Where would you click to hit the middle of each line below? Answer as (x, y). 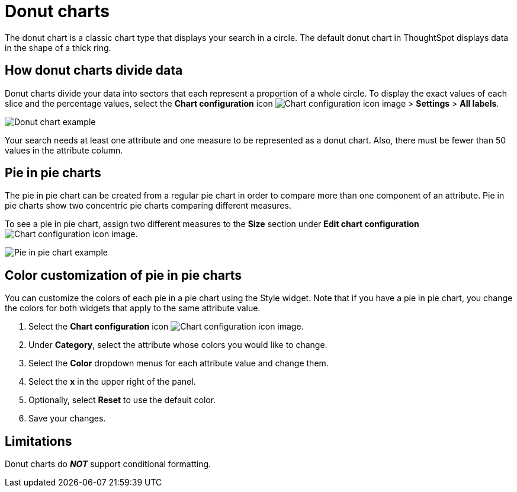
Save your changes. (67, 418)
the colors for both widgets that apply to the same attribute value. (133, 308)
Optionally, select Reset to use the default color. (122, 400)
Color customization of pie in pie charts (123, 275)
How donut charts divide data (94, 71)
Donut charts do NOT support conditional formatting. (108, 464)
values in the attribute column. (64, 150)
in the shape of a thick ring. (58, 47)
